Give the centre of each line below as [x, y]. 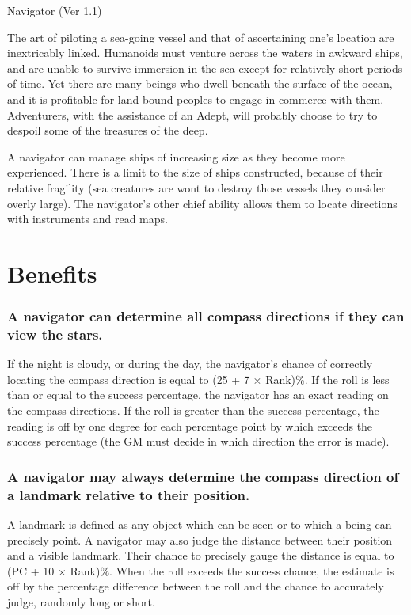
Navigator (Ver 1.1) [55, 10]
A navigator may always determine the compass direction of [203, 476]
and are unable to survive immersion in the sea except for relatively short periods [205, 68]
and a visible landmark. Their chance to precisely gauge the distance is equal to [201, 555]
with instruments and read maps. [88, 219]
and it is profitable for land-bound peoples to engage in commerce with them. [196, 99]
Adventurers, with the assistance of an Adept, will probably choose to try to [192, 114]
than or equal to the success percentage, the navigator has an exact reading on [198, 395]
